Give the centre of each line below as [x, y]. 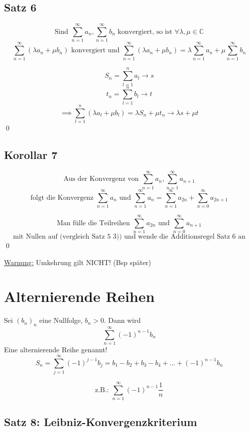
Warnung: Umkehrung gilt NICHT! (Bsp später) [78, 262]
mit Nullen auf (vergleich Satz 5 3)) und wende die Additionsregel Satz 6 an [129, 237]
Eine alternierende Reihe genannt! [56, 350]
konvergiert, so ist [145, 32]
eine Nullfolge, [61, 320]
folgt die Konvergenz [62, 198]
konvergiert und [95, 51]
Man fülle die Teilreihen [93, 223]
